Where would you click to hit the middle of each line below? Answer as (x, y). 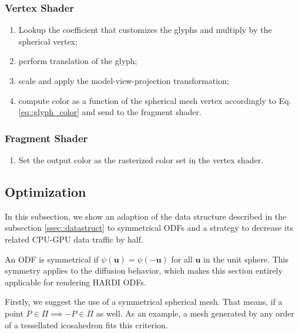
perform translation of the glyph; (78, 61)
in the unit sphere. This (246, 259)
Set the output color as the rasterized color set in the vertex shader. (141, 160)
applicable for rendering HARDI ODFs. (75, 282)
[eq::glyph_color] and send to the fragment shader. (110, 112)
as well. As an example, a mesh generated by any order (195, 313)
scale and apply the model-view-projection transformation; (124, 80)
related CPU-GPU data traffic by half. (74, 239)
